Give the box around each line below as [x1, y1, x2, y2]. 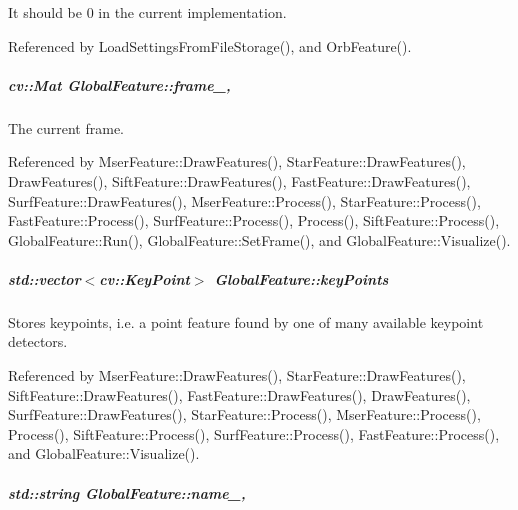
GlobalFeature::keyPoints [214, 268, 389, 289]
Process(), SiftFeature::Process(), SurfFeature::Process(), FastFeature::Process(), [8, 423, 500, 444]
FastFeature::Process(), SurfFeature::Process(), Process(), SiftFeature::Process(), [8, 210, 500, 231]
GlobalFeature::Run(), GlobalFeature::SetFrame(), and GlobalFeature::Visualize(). [8, 229, 511, 250]
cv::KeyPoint [99, 268, 190, 289]
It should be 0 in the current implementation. [8, 2, 287, 22]
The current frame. [8, 117, 125, 138]
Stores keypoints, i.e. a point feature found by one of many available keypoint [8, 311, 484, 332]
